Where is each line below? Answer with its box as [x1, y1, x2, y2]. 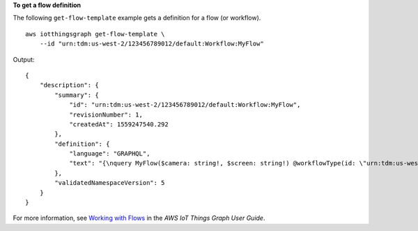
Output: [13, 55, 35, 64]
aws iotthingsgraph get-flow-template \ [25, 30, 165, 38]
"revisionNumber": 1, [69, 110, 143, 119]
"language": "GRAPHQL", [69, 150, 150, 158]
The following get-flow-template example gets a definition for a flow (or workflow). [13, 14, 261, 22]
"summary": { [54, 91, 99, 99]
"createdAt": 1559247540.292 [69, 120, 169, 128]
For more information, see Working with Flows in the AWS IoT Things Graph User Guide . [13, 214, 265, 223]
